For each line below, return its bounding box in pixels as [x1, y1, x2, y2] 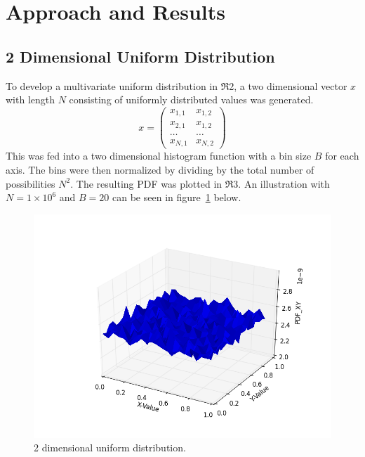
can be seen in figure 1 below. [112, 190, 241, 205]
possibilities [6, 176, 55, 191]
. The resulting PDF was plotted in [70, 176, 223, 191]
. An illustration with [238, 176, 330, 191]
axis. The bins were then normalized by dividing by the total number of [6, 162, 314, 176]
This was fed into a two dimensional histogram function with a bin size [6, 148, 312, 163]
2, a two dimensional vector [229, 78, 347, 93]
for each [325, 148, 359, 163]
